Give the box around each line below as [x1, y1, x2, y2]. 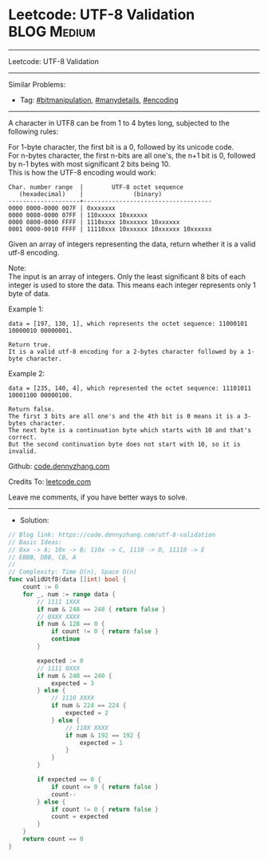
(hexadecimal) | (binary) [18, 190, 162, 198]
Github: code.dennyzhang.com [8, 461, 110, 471]
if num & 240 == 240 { [37, 672, 112, 680]
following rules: [8, 126, 59, 136]
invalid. [8, 447, 37, 455]
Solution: [19, 515, 49, 525]
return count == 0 [22, 835, 84, 844]
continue [50, 635, 81, 643]
